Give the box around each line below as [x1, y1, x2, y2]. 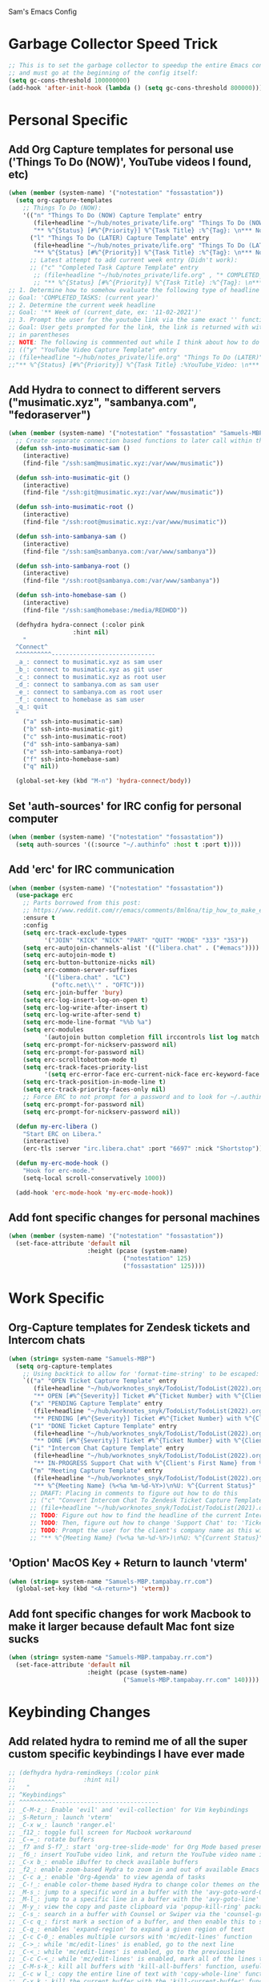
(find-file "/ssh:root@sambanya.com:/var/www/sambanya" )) [22, 577, 220, 585]
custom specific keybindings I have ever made [8, 1748, 246, 1761]
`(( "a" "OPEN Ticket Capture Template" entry [22, 1377, 178, 1386]
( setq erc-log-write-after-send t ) [22, 1011, 142, 1019]
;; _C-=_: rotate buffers [8, 1836, 94, 1844]
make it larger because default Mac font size [8, 1619, 235, 1633]
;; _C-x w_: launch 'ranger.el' [8, 1821, 116, 1829]
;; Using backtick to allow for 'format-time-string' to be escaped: [22, 1369, 260, 1378]
